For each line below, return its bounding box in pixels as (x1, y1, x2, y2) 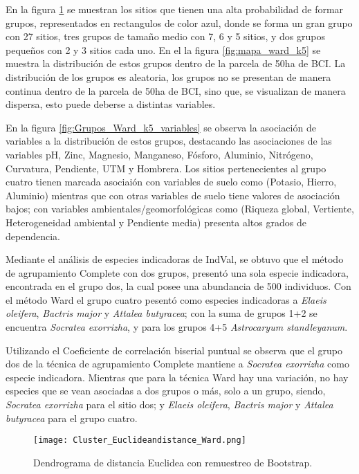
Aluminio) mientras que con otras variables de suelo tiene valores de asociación (6, 188, 340, 202)
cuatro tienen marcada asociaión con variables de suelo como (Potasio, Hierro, (6, 174, 337, 189)
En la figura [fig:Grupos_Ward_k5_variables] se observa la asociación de (6, 120, 316, 134)
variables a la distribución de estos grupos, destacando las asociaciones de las (6, 134, 332, 148)
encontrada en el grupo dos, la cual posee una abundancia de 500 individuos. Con (6, 279, 351, 293)
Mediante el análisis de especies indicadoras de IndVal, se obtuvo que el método (6, 252, 344, 266)
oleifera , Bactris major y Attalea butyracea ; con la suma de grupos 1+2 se (6, 306, 317, 320)
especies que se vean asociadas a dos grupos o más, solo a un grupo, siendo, (6, 383, 326, 398)
